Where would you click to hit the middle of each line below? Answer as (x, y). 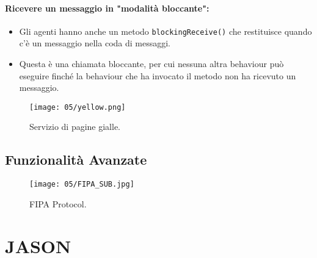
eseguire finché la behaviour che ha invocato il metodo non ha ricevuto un (158, 75)
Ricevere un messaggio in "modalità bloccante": (107, 8)
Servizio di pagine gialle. (75, 127)
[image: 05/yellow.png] (78, 107)
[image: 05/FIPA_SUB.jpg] (82, 185)
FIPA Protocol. (58, 203)
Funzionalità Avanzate (76, 159)
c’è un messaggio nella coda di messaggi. (95, 43)
